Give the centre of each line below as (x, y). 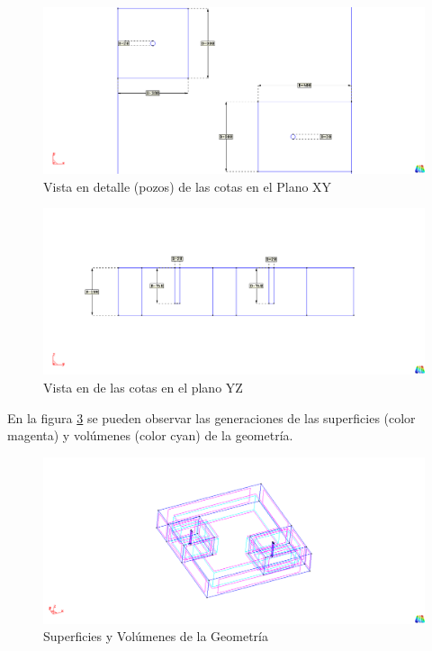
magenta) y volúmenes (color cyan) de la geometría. (150, 435)
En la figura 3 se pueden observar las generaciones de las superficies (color (211, 417)
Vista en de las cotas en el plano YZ (143, 387)
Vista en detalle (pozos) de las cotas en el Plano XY (188, 186)
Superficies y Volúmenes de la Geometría (156, 636)
